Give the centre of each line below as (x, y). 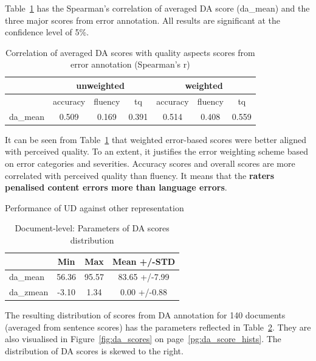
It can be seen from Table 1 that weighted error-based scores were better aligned (156, 139)
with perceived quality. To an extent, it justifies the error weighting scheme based (156, 151)
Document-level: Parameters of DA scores (92, 228)
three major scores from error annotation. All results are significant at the (143, 20)
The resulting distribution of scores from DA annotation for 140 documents (145, 315)
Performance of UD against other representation (94, 207)
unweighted (100, 85)
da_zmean (29, 292)
